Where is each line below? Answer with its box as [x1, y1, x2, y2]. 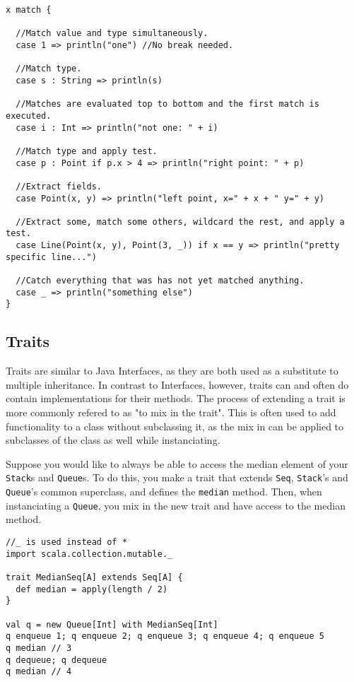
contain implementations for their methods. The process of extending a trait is [6, 391, 346, 406]
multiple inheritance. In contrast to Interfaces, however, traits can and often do [6, 377, 349, 392]
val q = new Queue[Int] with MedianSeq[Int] [6, 619, 218, 630]
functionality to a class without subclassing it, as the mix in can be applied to [6, 418, 344, 433]
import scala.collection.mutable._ [6, 548, 173, 559]
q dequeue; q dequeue [6, 654, 107, 665]
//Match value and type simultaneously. [16, 28, 208, 39]
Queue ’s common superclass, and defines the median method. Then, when [6, 484, 322, 499]
